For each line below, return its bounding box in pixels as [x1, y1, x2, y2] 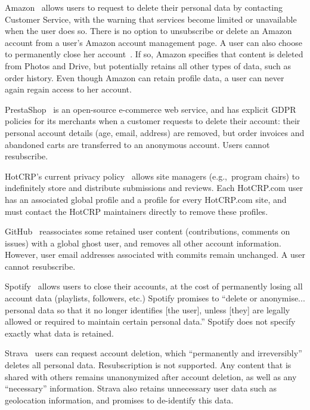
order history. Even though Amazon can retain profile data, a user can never [5, 71, 284, 84]
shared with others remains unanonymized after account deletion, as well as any [5, 370, 297, 383]
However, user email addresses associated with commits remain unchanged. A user [5, 248, 305, 261]
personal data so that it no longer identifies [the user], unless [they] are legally [5, 303, 290, 316]
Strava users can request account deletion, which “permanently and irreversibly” [5, 347, 302, 359]
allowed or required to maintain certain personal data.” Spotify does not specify [5, 315, 296, 328]
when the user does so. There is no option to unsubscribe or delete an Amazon [5, 24, 292, 37]
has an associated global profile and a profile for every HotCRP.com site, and [5, 193, 287, 205]
